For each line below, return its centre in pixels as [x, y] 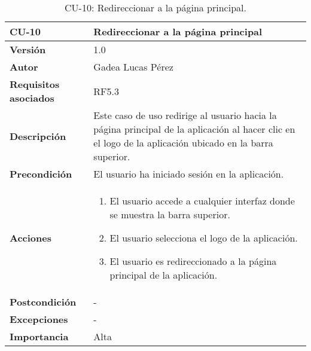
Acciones [31, 238]
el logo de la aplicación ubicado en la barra [183, 143]
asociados [32, 98]
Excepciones [39, 319]
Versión [28, 49]
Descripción [38, 136]
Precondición [41, 174]
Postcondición [43, 302]
